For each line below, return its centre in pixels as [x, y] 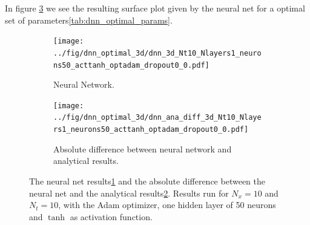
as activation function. [111, 216]
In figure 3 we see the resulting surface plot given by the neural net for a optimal [155, 8]
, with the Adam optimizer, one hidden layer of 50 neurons [167, 205]
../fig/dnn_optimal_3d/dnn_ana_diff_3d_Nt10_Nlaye [157, 118]
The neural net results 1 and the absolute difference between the [147, 181]
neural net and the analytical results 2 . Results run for [129, 193]
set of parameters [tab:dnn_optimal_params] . [89, 20]
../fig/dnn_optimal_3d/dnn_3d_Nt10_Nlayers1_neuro [157, 53]
